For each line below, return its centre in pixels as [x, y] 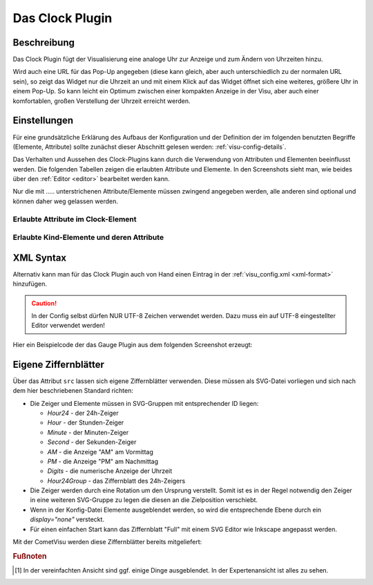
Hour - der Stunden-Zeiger [86, 423]
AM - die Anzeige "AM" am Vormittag [100, 452]
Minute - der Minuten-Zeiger [88, 432]
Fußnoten [30, 556]
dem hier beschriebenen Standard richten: [73, 391]
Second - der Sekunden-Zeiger [92, 442]
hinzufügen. [30, 284]
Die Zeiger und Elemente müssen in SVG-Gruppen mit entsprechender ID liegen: [144, 403]
